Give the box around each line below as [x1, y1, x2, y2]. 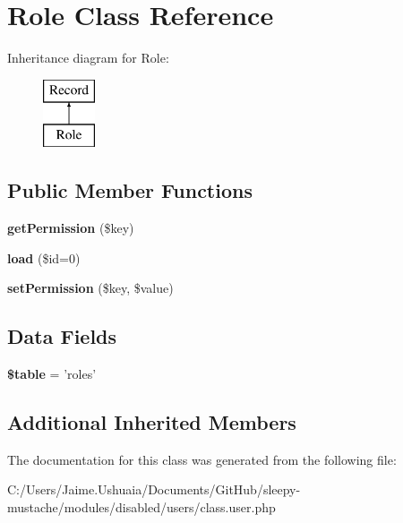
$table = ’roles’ [7, 364, 97, 383]
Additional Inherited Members [7, 408, 296, 436]
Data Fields [7, 322, 117, 350]
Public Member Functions [7, 176, 253, 204]
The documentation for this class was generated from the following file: [7, 450, 397, 468]
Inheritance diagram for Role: [7, 48, 169, 67]
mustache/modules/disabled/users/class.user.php [7, 498, 276, 517]
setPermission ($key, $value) [7, 279, 174, 297]
